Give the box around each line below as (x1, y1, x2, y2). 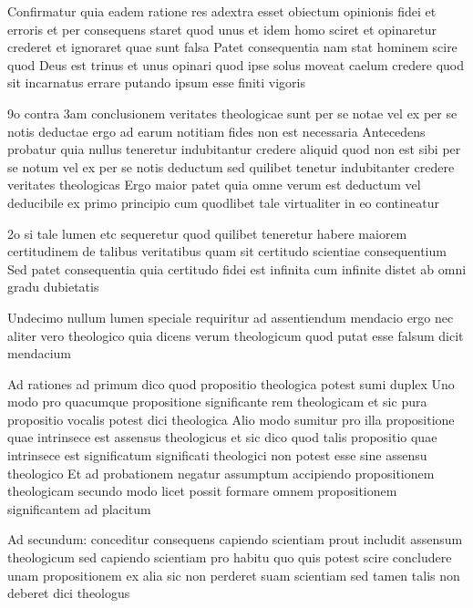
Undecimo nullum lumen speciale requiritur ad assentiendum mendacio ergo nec (7, 307, 454, 326)
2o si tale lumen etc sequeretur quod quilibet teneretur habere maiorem (7, 223, 407, 242)
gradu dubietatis (7, 277, 99, 296)
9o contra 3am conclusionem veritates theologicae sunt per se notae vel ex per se (7, 103, 458, 122)
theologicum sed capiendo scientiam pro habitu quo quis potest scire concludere (7, 548, 452, 567)
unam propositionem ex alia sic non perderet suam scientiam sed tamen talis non (7, 565, 460, 584)
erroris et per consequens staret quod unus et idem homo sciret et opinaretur (7, 19, 437, 38)
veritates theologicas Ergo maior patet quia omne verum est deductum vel (7, 175, 421, 194)
